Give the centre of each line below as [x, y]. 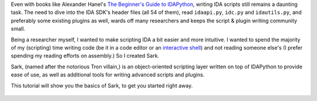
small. [18, 29]
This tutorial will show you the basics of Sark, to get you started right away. [102, 85]
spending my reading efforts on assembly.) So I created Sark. [85, 56]
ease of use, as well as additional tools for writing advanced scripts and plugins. [108, 75]
